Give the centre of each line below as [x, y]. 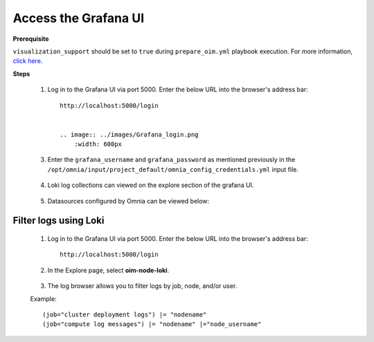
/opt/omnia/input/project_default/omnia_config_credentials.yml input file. [173, 169]
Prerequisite [31, 39]
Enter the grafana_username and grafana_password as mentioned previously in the [171, 160]
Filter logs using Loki [59, 220]
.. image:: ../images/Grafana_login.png [129, 134]
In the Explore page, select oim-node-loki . [108, 270]
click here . [28, 61]
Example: [43, 298]
